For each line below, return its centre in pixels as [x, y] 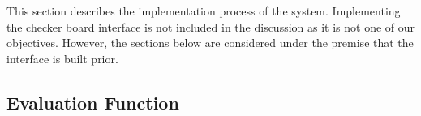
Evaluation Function [93, 102]
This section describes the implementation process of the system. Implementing [204, 11]
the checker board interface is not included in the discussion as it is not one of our [211, 26]
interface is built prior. [62, 58]
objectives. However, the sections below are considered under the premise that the [210, 43]
